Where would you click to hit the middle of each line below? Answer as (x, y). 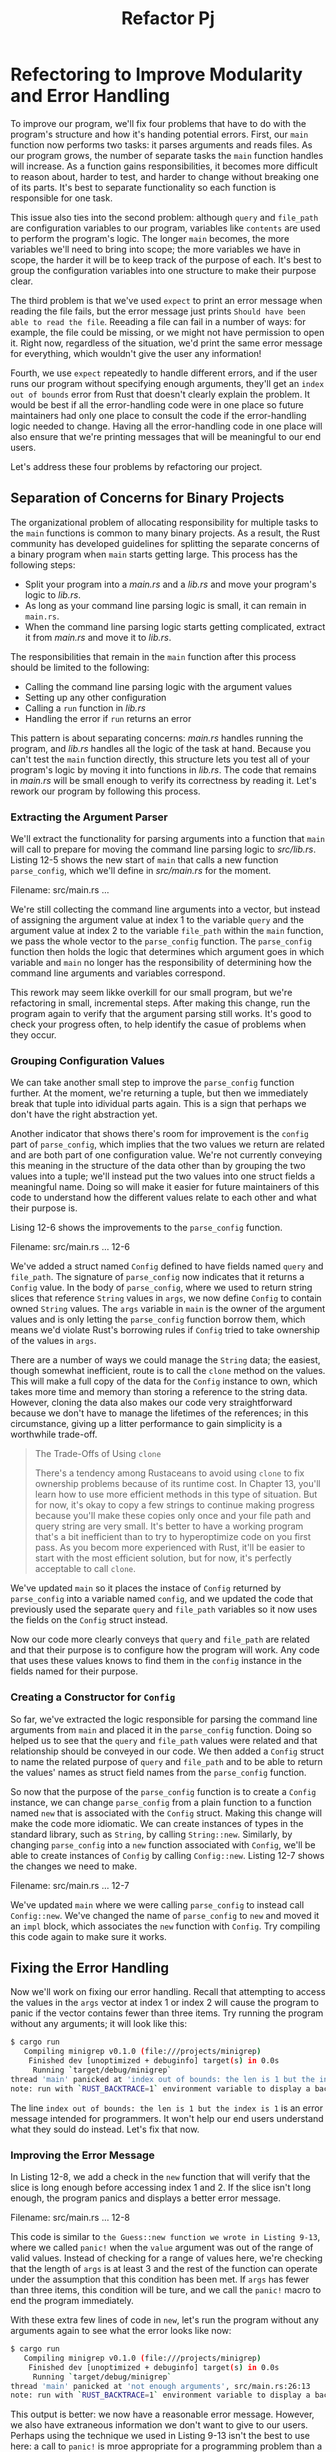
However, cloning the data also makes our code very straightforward (151, 1403)
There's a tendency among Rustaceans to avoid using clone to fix (169, 1473)
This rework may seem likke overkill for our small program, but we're (151, 993)
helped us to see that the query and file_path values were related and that (164, 1740)
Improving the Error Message (82, 2155)
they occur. (33, 1035)
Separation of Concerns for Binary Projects (147, 498)
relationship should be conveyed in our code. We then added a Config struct (167, 1751)
